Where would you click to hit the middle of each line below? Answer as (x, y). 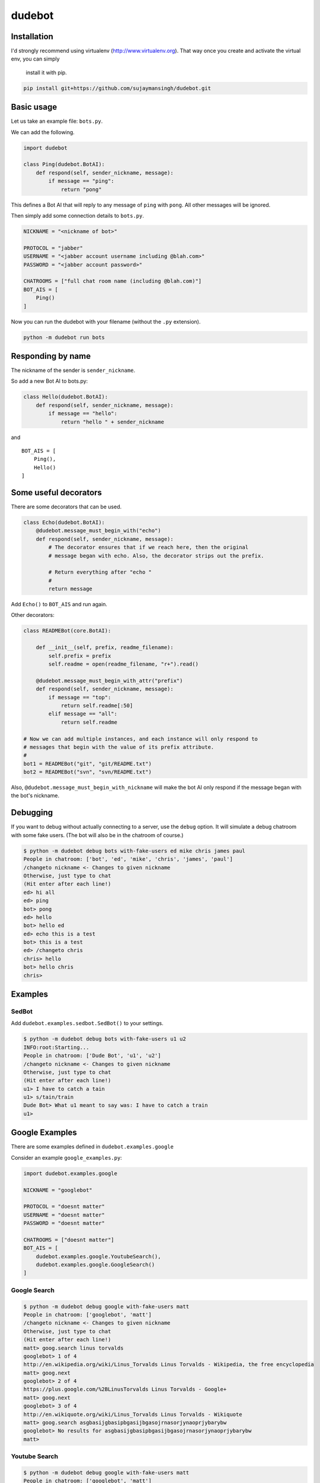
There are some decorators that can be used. (66, 507)
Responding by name (51, 356)
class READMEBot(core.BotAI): (67, 631)
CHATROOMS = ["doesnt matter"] (69, 1239)
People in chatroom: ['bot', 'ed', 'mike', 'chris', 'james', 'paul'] (128, 859)
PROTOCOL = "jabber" (53, 248)
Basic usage (34, 107)
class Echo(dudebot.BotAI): (64, 522)
